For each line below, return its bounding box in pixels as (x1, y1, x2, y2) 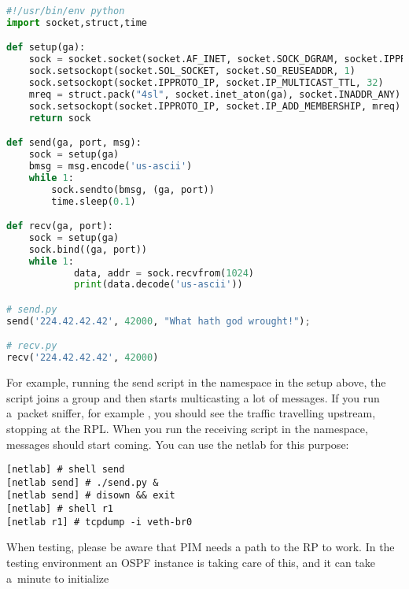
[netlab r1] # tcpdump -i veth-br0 (6, 516, 193, 528)
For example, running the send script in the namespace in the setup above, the (6, 374, 386, 391)
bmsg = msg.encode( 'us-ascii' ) (28, 160, 193, 172)
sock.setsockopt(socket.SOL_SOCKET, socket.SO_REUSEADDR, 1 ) (28, 65, 356, 77)
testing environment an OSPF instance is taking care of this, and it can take (6, 554, 375, 570)
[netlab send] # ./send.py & (6, 476, 159, 488)
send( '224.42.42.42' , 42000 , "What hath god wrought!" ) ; (6, 315, 311, 327)
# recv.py (6, 340, 57, 352)
